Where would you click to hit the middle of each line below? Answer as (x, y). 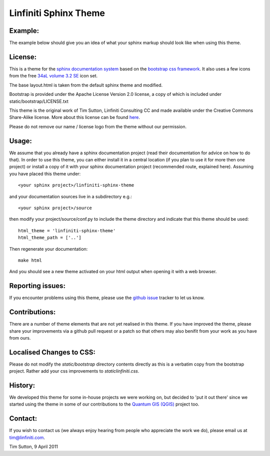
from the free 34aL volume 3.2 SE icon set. (53, 76)
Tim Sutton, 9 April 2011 (34, 447)
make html (30, 260)
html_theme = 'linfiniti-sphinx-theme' (67, 230)
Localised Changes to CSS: (52, 352)
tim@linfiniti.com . (27, 438)
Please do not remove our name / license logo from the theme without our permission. (98, 126)
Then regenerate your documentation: (48, 249)
